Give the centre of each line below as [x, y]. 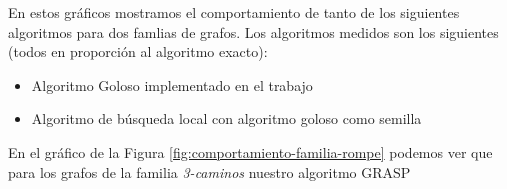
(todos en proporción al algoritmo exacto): [138, 51]
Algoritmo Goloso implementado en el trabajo [172, 84]
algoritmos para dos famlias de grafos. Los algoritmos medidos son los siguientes [253, 31]
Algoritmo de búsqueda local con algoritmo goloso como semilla [226, 118]
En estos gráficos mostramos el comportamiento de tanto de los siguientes [234, 12]
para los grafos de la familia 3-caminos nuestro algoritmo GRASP [209, 171]
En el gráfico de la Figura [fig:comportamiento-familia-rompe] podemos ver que [250, 151]
